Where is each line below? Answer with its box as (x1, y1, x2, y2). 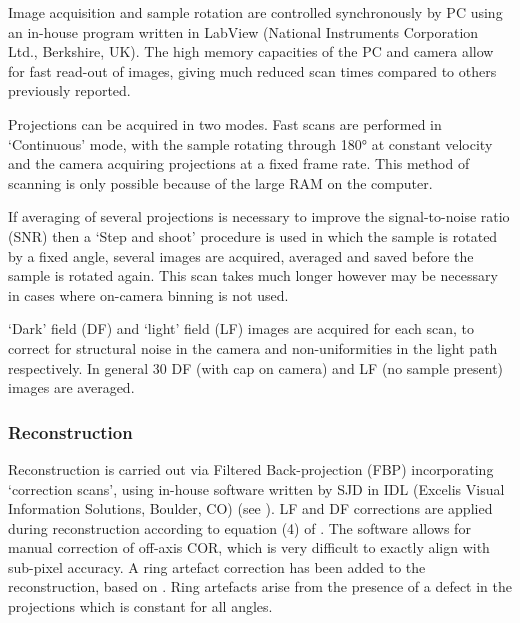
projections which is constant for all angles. (8, 596, 273, 617)
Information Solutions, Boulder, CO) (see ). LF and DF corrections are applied (8, 498, 493, 519)
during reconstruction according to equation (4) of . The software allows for (8, 517, 471, 538)
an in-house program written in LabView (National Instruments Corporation (8, 21, 479, 42)
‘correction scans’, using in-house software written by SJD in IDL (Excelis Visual (8, 478, 505, 499)
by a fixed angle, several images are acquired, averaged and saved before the (8, 245, 474, 266)
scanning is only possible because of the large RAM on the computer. (8, 172, 433, 193)
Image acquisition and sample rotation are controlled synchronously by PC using (8, 2, 503, 22)
